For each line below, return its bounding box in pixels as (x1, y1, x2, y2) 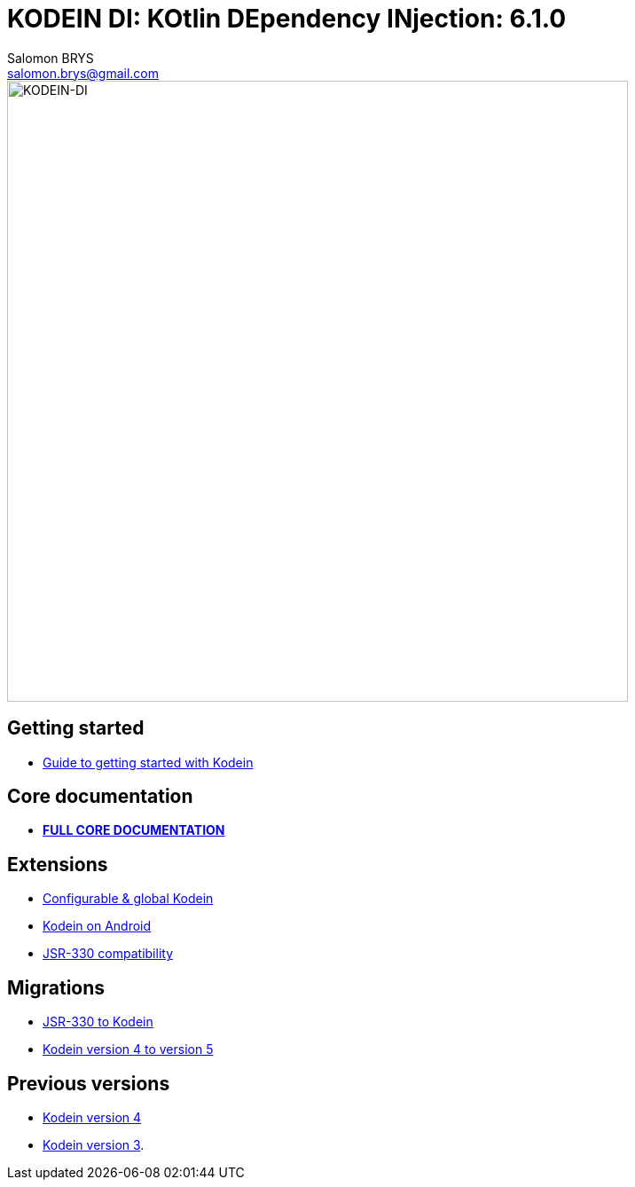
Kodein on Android (43, 918, 152, 934)
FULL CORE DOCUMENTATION (43, 822, 225, 838)
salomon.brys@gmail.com (7, 65, 160, 81)
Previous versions (7, 1072, 170, 1095)
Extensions (7, 853, 108, 876)
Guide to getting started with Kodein (43, 754, 254, 770)
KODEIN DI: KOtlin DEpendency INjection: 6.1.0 (7, 4, 567, 34)
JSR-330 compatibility (43, 946, 173, 962)
